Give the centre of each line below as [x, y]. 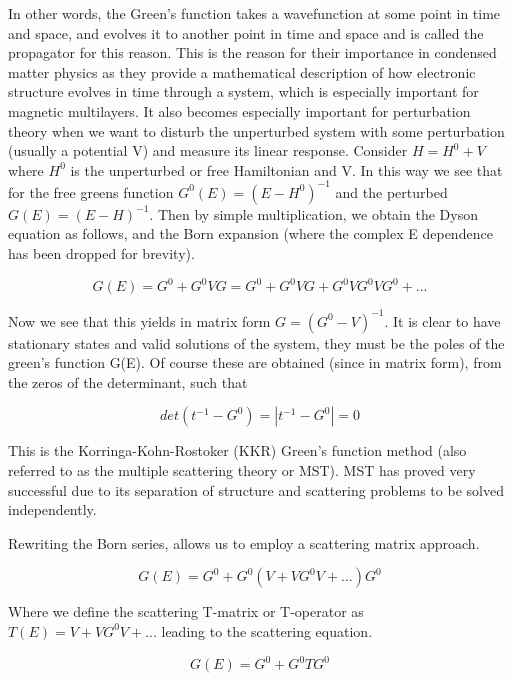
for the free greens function [91, 191]
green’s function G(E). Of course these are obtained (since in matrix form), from [255, 362]
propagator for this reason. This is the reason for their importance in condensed [252, 52]
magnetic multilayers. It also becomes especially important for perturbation [239, 110]
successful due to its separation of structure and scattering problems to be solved [256, 489]
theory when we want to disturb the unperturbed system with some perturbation [256, 130]
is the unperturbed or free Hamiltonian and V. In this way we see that [286, 169]
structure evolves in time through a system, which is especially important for [243, 91]
